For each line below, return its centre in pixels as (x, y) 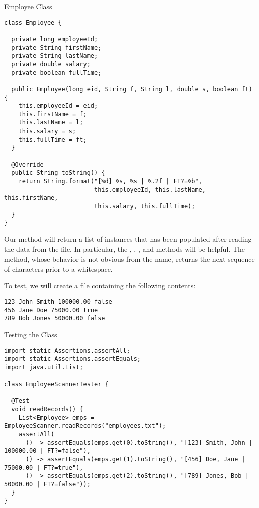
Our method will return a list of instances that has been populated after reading (128, 239)
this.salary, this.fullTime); (144, 207)
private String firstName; (56, 47)
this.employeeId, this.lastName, (150, 189)
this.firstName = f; (53, 114)
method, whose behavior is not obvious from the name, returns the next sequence (129, 259)
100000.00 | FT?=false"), (47, 451)
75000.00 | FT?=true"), (44, 468)
